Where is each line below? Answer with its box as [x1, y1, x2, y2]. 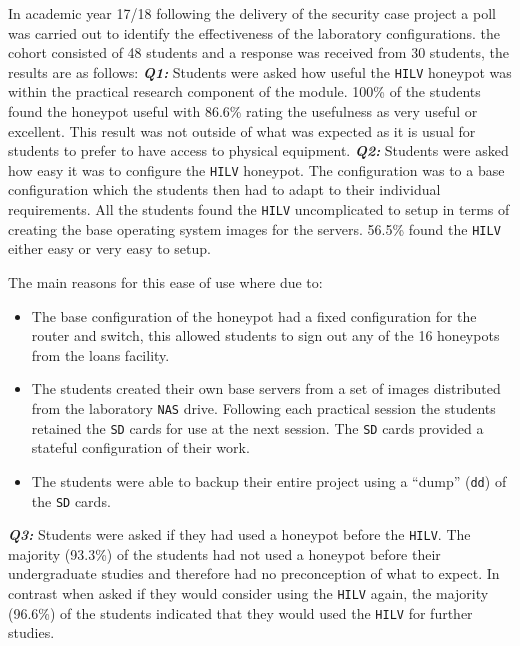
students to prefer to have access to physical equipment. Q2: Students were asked [8, 140, 509, 161]
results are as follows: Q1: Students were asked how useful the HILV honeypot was [8, 61, 512, 82]
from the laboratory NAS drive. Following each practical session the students [31, 397, 496, 418]
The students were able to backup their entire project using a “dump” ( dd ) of [31, 470, 507, 491]
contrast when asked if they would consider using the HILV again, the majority [8, 583, 489, 603]
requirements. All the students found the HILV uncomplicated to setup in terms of [8, 199, 510, 220]
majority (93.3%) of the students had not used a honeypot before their [8, 543, 441, 564]
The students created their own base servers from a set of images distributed [31, 378, 501, 399]
